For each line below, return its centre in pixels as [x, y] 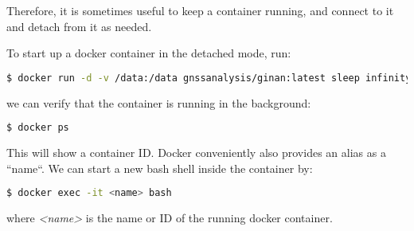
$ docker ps [38, 128]
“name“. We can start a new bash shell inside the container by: [160, 168]
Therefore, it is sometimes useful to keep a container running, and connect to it [200, 10]
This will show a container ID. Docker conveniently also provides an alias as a [196, 153]
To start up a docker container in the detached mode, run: [149, 53]
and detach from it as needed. [79, 26]
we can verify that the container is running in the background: [159, 102]
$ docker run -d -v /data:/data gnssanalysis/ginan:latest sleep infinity [209, 78]
